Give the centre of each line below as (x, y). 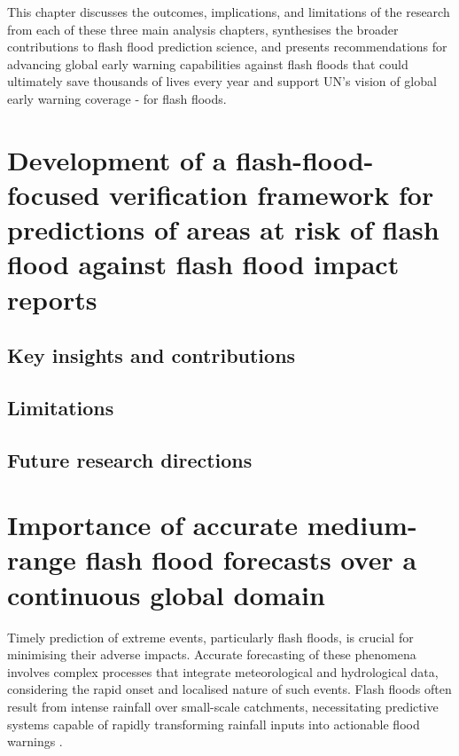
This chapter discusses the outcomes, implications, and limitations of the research (229, 12)
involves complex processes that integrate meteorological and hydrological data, (223, 671)
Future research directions (130, 459)
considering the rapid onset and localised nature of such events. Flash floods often (229, 689)
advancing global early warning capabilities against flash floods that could (208, 63)
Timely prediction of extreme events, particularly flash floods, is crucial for (210, 637)
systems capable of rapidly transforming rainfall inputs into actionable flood (214, 724)
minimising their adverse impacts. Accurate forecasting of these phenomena (212, 654)
